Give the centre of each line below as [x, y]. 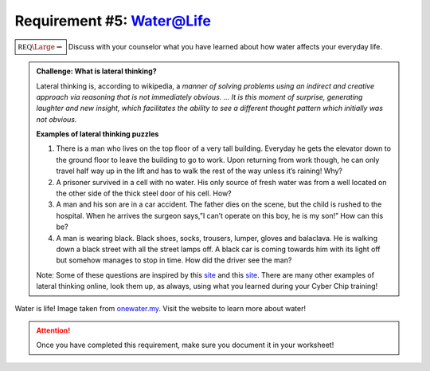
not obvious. [57, 119]
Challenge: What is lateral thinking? [96, 71]
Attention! [53, 330]
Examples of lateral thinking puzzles [98, 134]
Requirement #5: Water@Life [113, 21]
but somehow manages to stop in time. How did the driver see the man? [174, 260]
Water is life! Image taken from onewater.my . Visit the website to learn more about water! [160, 308]
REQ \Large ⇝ [40, 47]
